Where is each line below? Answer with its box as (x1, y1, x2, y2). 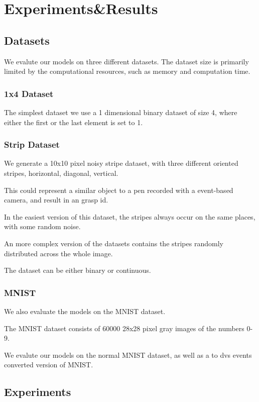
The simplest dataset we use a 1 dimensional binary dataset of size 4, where (4, 107, 237, 117)
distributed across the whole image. (4, 248, 113, 258)
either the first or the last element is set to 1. (4, 117, 143, 127)
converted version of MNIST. (4, 359, 93, 370)
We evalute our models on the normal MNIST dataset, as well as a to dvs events (4, 349, 252, 360)
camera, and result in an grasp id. (4, 194, 108, 205)
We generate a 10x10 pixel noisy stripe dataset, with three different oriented (4, 158, 238, 168)
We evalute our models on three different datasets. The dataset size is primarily (4, 56, 249, 66)
